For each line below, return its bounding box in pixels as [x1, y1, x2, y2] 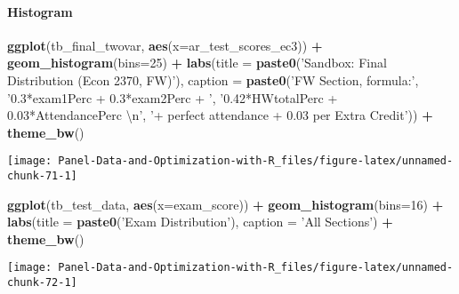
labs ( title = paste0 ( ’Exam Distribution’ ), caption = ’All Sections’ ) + [7, 212, 393, 231]
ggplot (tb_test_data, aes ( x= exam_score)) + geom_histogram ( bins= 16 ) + [7, 195, 444, 213]
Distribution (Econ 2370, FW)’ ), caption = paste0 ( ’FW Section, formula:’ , [7, 70, 419, 89]
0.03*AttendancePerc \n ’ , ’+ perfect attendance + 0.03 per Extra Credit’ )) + [7, 106, 433, 124]
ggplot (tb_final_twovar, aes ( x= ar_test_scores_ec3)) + [7, 36, 323, 54]
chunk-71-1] [7, 170, 77, 183]
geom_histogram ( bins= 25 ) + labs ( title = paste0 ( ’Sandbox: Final [7, 53, 387, 72]
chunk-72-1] [7, 276, 77, 290]
